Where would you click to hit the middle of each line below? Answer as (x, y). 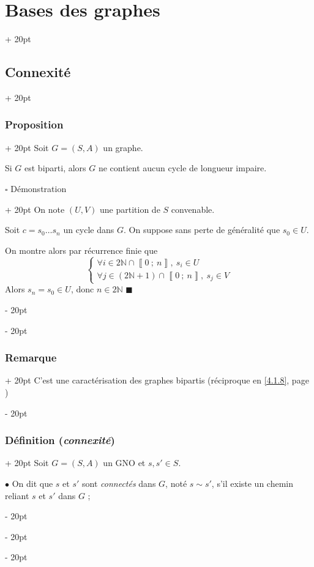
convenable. (193, 209)
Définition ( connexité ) (60, 440)
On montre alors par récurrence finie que (81, 250)
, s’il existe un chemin (252, 483)
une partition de (130, 209)
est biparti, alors (55, 168)
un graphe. (123, 147)
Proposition (34, 124)
